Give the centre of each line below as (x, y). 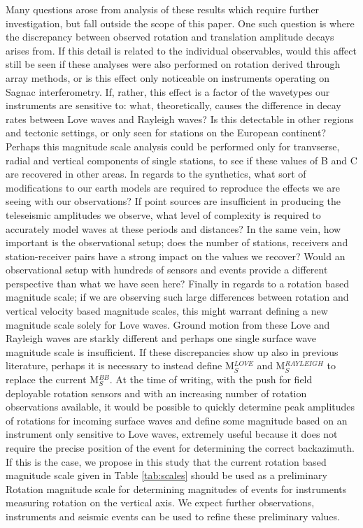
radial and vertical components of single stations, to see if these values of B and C (181, 160)
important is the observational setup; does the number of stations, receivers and (177, 242)
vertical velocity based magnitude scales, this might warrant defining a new (167, 311)
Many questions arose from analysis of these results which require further (163, 9)
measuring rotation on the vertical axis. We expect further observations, (160, 502)
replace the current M (52, 379)
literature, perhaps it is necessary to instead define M (120, 365)
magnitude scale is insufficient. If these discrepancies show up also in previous (172, 351)
